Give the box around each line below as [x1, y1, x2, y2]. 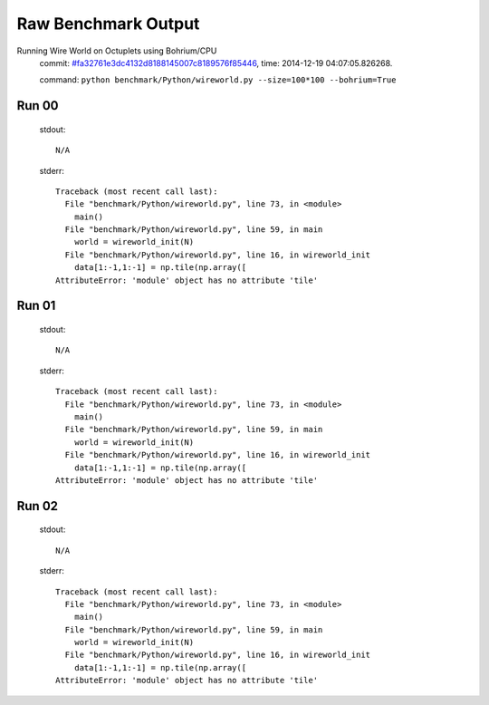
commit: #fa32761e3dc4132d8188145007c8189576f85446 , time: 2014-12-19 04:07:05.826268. [39, 57, 393, 68]
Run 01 [16, 298, 56, 314]
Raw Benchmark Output [16, 14, 200, 34]
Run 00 [16, 98, 59, 113]
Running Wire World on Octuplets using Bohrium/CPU [16, 45, 217, 56]
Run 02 [16, 498, 59, 514]
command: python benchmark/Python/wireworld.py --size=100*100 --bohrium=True [39, 74, 397, 85]
